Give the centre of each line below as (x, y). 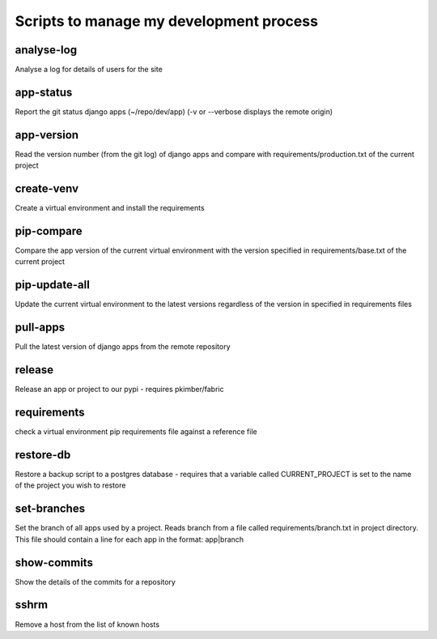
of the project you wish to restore (70, 485)
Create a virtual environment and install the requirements (110, 208)
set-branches (50, 509)
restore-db (43, 455)
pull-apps (40, 328)
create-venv (47, 189)
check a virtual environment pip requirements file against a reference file (136, 432)
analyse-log (46, 50)
